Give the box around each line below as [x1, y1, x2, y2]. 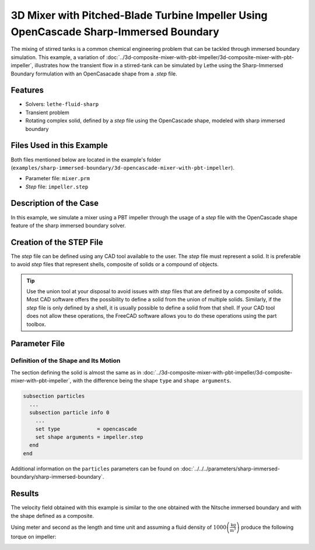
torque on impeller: [10, 533, 57, 540]
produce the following [241, 524, 294, 531]
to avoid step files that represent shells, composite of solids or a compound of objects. [10, 261, 219, 268]
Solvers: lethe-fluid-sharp [25, 101, 99, 108]
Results [10, 489, 39, 499]
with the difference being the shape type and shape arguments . [72, 377, 232, 384]
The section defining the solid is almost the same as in [10, 369, 142, 376]
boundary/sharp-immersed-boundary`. [10, 473, 104, 480]
